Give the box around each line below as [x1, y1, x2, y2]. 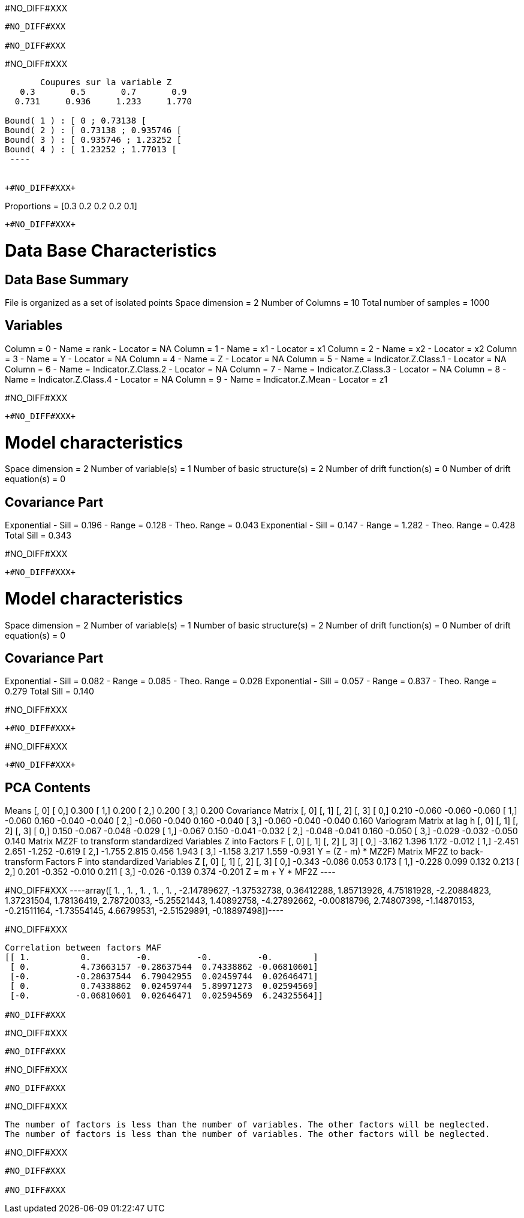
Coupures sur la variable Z [40, 77, 172, 87]
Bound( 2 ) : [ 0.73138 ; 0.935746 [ [5, 125, 182, 135]
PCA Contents [5, 780, 91, 795]
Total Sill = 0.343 [5, 530, 71, 541]
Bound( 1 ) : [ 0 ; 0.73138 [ [5, 116, 147, 125]
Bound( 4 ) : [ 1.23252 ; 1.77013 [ [5, 145, 177, 154]
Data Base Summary [5, 272, 129, 287]
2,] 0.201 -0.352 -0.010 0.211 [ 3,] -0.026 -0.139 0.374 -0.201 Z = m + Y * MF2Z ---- [5, 867, 336, 877]
